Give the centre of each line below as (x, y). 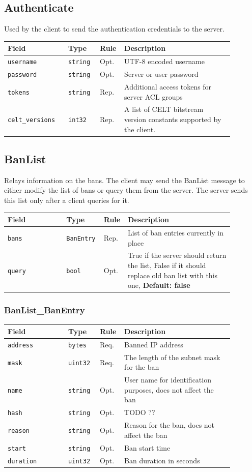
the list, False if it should (167, 265)
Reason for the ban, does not (170, 425)
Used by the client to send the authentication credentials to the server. (114, 29)
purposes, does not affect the (169, 389)
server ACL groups (153, 96)
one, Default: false (159, 285)
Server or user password (161, 74)
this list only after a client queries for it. (67, 200)
